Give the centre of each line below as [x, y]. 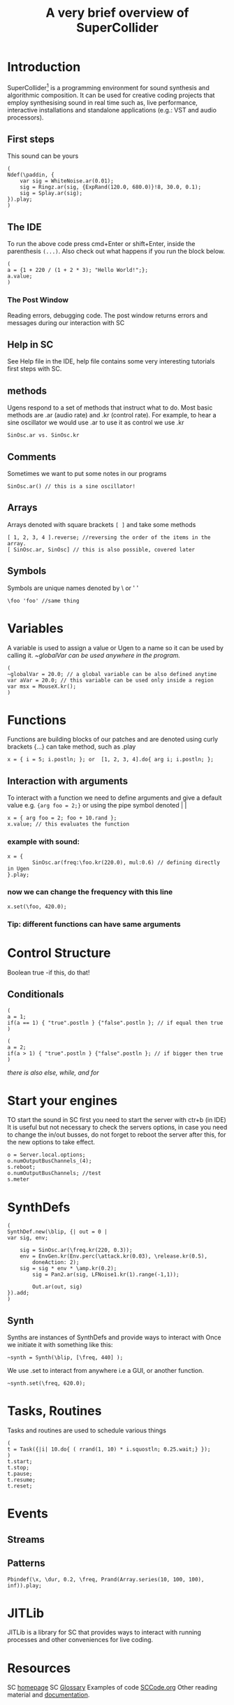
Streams [26, 1539]
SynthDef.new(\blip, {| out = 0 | [58, 1232]
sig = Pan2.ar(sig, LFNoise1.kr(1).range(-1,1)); [106, 1275]
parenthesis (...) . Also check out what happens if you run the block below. [116, 251]
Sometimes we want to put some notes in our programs [87, 473]
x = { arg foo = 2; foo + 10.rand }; [62, 818]
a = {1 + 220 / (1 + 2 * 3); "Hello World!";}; [78, 271]
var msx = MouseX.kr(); [42, 686]
